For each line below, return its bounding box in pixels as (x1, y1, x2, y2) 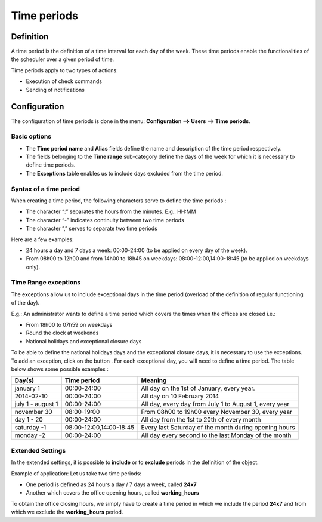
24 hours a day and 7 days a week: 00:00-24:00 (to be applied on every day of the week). (26, 247, 247, 254)
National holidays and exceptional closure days (26, 337, 142, 345)
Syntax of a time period (11, 185, 80, 193)
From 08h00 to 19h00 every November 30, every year (141, 408, 292, 416)
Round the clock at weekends (26, 329, 99, 337)
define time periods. (26, 161, 76, 168)
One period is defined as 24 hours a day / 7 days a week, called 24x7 (26, 481, 197, 488)
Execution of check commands (26, 78, 103, 85)
